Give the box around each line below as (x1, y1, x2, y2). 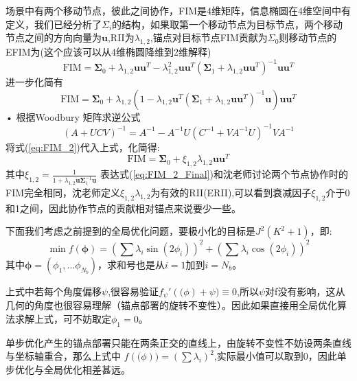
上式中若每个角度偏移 (5, 284, 102, 298)
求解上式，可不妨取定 (14, 312, 111, 325)
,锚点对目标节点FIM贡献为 (150, 30, 268, 45)
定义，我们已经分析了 (5, 16, 102, 31)
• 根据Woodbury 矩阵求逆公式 (5, 109, 141, 124)
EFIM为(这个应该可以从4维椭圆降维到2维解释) (5, 44, 211, 58)
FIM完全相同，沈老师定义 (5, 185, 121, 200)
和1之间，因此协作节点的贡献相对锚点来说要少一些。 (5, 200, 241, 215)
